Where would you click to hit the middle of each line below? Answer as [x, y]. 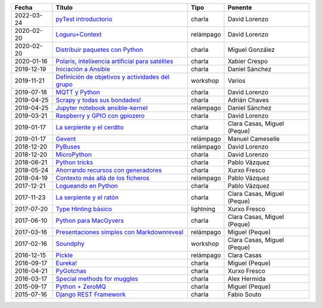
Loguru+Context [79, 34]
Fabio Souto [244, 294]
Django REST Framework [91, 294]
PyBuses [68, 147]
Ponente [240, 7]
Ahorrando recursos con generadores [109, 170]
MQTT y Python [78, 92]
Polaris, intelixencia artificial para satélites [114, 61]
